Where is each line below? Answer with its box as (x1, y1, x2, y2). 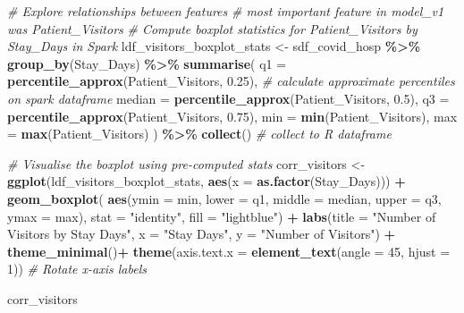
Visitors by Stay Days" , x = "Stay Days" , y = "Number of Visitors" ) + (7, 224, 396, 243)
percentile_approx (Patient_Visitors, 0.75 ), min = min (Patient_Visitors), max (7, 106, 458, 125)
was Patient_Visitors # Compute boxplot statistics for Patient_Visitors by (7, 19, 418, 38)
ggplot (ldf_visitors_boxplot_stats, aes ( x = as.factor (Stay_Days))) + (7, 172, 406, 190)
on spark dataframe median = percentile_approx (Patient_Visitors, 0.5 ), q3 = (7, 89, 450, 107)
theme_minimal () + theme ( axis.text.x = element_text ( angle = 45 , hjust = (7, 241, 451, 260)
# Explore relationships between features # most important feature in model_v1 (7, 2, 444, 20)
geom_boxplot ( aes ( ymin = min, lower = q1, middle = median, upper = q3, (7, 189, 442, 207)
